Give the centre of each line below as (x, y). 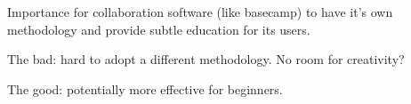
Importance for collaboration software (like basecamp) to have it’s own (200, 12)
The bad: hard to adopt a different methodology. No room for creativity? (206, 59)
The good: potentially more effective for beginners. (145, 88)
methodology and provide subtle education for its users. (159, 29)
